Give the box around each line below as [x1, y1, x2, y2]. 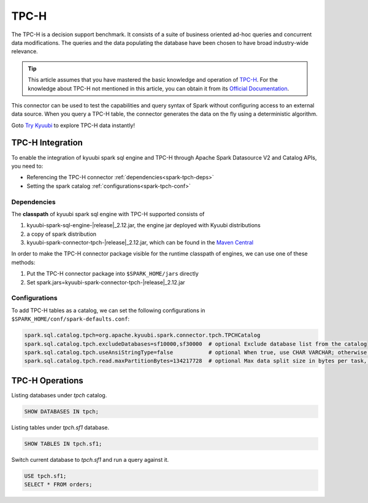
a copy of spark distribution [26, 230, 97, 238]
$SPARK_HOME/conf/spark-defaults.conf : [11, 315, 130, 322]
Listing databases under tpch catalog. [11, 391, 107, 399]
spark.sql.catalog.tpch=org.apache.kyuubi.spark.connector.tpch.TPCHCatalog [24, 332, 261, 339]
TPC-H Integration [11, 138, 83, 148]
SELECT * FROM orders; [24, 481, 93, 488]
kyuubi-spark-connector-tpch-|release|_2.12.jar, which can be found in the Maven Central [26, 239, 254, 246]
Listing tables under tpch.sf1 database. [11, 424, 110, 431]
